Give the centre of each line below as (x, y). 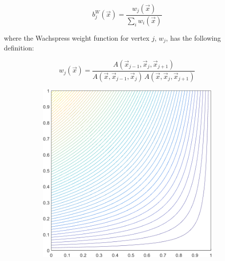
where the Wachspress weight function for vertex (77, 37)
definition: (19, 48)
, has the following (193, 37)
